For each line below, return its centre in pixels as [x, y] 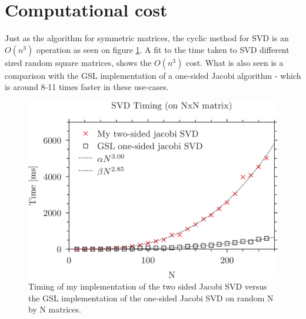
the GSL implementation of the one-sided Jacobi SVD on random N [151, 298]
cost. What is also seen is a [235, 62]
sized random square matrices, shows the [78, 62]
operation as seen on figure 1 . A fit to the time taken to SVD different [163, 49]
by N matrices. [55, 309]
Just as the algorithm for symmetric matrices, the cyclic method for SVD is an [147, 38]
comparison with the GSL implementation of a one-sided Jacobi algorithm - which [153, 75]
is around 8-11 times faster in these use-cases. [87, 87]
